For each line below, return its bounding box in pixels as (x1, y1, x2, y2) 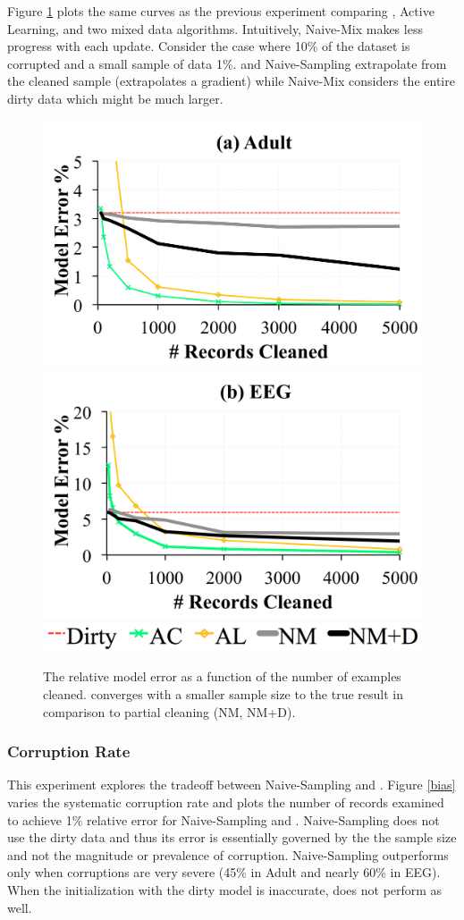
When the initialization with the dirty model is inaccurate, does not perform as (7, 880, 443, 899)
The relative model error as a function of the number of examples (43, 667, 401, 686)
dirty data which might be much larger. (7, 89, 224, 107)
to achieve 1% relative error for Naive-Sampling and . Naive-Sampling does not (7, 810, 440, 829)
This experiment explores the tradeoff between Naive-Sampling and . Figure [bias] (7, 775, 456, 794)
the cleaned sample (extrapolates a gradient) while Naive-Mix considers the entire (7, 72, 455, 90)
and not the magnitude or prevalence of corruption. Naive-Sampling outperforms (7, 845, 449, 864)
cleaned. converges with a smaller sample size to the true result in (43, 685, 403, 703)
